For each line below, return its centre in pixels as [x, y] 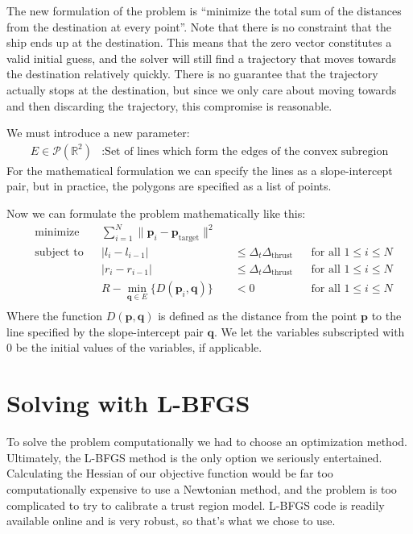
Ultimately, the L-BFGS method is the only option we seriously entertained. [194, 457]
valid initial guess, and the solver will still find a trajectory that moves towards [202, 58]
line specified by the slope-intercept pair [105, 331]
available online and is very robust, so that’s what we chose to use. [171, 521]
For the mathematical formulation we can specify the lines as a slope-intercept [200, 170]
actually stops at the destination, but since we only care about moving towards [202, 89]
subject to [59, 252]
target [189, 238]
